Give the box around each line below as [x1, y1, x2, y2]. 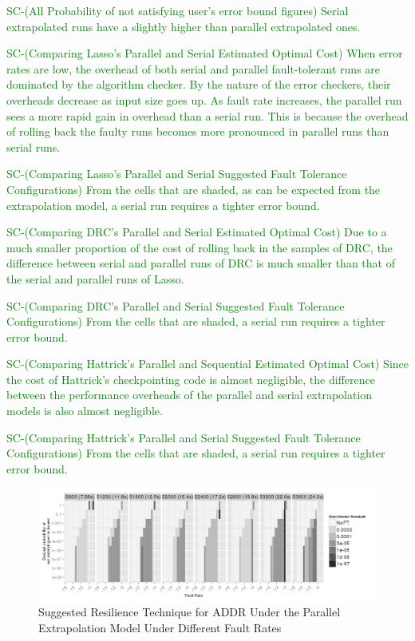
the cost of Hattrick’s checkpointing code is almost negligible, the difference [6, 370, 375, 387]
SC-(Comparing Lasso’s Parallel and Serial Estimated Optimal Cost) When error [6, 45, 403, 61]
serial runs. [6, 138, 61, 155]
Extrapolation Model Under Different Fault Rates [38, 619, 282, 635]
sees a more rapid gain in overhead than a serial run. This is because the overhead [6, 107, 409, 124]
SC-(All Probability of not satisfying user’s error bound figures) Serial [6, 2, 349, 18]
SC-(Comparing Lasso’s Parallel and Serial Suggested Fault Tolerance [6, 165, 347, 182]
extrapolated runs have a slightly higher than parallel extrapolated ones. [6, 18, 361, 34]
